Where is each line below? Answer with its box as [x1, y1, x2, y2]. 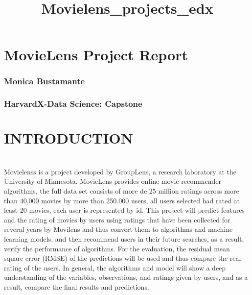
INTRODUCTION [4, 128, 134, 148]
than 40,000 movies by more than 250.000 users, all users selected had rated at [4, 195, 240, 205]
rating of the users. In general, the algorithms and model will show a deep [4, 262, 226, 272]
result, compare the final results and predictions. [4, 281, 149, 292]
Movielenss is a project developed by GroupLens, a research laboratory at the [4, 166, 236, 176]
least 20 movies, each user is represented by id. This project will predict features [4, 205, 245, 215]
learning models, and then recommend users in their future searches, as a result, [4, 233, 244, 244]
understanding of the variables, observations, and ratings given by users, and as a [4, 272, 248, 282]
